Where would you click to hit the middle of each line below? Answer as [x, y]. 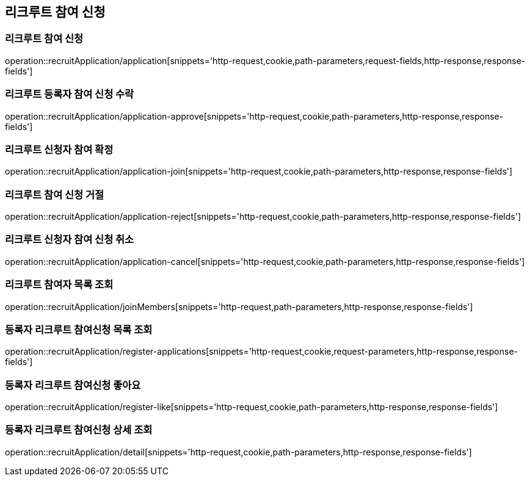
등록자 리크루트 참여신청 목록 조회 [79, 329]
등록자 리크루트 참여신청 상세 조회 [79, 430]
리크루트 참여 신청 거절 [55, 194]
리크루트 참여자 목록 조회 [59, 285]
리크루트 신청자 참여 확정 [59, 149]
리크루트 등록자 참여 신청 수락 [70, 94]
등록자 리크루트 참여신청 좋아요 [73, 385]
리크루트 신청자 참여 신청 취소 [70, 240]
